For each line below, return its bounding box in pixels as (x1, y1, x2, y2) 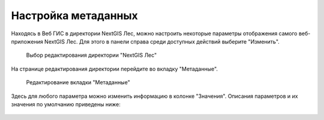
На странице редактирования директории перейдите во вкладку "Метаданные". (11, 65, 218, 72)
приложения (11, 38, 43, 45)
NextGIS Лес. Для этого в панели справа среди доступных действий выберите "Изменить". (44, 38, 280, 45)
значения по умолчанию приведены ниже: (11, 100, 121, 107)
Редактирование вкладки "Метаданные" (26, 79, 130, 86)
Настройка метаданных (11, 9, 138, 22)
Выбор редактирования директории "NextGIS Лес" (26, 51, 157, 59)
